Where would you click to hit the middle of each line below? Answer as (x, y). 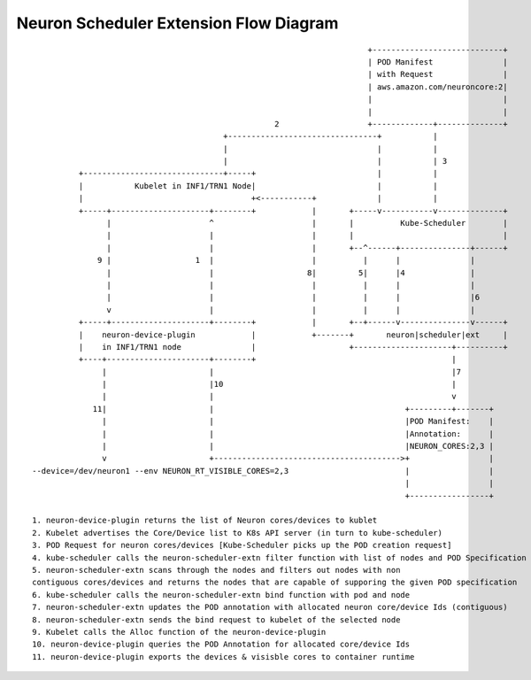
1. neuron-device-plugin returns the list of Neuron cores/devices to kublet (205, 521)
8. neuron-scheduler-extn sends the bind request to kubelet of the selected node (216, 619)
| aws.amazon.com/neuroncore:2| (438, 87)
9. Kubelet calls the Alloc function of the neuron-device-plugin (179, 632)
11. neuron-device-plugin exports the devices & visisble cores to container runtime (223, 657)
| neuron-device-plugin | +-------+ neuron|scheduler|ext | (293, 335)
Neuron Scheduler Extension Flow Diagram (177, 23)
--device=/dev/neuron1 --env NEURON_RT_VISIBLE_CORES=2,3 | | (263, 471)
